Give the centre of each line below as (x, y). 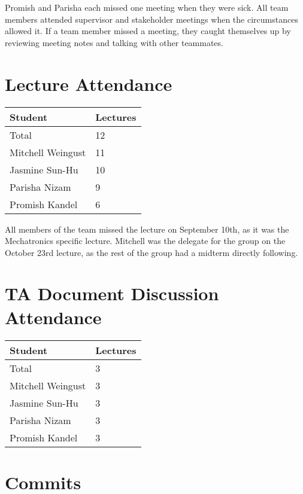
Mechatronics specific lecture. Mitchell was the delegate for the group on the (145, 241)
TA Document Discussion (112, 293)
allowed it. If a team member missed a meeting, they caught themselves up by (148, 31)
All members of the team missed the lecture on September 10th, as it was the (147, 229)
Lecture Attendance (89, 83)
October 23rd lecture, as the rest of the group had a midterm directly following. (151, 252)
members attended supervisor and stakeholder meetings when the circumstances (151, 19)
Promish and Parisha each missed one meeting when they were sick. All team (147, 7)
